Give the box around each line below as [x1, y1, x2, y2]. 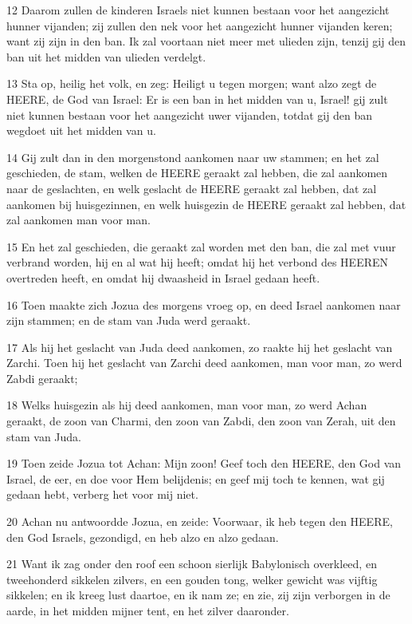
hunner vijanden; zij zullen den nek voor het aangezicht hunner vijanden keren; [6, 17, 393, 34]
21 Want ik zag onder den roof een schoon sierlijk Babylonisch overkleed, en [6, 555, 377, 572]
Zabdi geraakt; [6, 369, 78, 386]
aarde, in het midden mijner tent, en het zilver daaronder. [6, 602, 289, 618]
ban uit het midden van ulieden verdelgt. [6, 48, 206, 65]
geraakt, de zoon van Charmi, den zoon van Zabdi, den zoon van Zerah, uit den [6, 413, 396, 429]
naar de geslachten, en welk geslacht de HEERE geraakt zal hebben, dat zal [6, 180, 377, 196]
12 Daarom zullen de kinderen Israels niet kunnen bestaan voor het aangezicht [6, 2, 390, 18]
